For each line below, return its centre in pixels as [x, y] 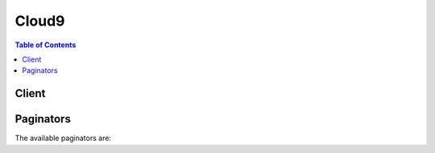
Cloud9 [40, 21]
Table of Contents [46, 45]
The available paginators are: [63, 138]
